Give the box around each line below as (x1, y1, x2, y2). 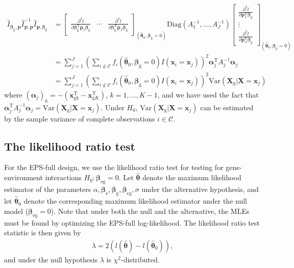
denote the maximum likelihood (142, 172, 241, 183)
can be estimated (200, 102, 254, 112)
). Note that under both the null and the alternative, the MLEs (51, 205, 250, 216)
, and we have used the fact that (157, 89, 259, 100)
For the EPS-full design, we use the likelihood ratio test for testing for (4, 162, 224, 173)
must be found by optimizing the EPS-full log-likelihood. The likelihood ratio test (4, 217, 260, 228)
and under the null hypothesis (4, 254, 98, 264)
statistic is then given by (4, 227, 81, 238)
